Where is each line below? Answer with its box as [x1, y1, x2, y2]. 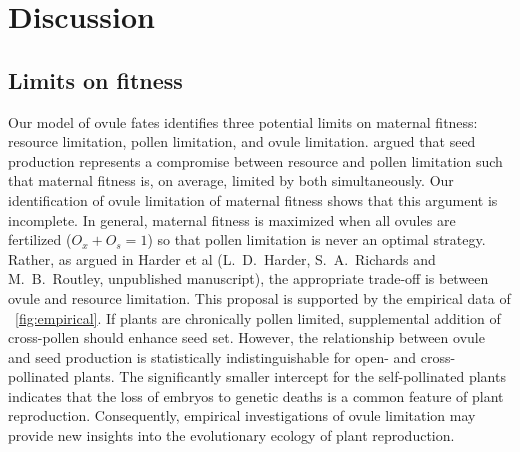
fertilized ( [8, 229, 72, 250]
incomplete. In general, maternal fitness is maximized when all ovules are [8, 209, 456, 230]
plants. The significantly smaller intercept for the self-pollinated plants [73, 366, 506, 387]
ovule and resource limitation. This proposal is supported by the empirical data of [8, 287, 511, 308]
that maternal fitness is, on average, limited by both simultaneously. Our [8, 170, 454, 191]
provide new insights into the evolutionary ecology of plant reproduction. [8, 425, 455, 446]
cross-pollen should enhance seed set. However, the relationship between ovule [8, 327, 485, 348]
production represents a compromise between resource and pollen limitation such [8, 150, 503, 171]
